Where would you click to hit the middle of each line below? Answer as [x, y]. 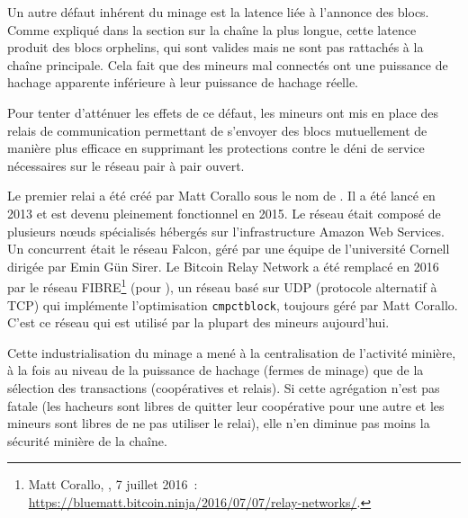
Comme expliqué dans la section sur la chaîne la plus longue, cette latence [212, 29]
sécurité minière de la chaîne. [87, 440]
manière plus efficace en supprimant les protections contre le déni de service [216, 148]
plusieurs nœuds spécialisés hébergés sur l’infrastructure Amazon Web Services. [226, 231]
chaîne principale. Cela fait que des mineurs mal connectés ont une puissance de [228, 64]
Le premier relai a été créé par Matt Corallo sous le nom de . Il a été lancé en [221, 196]
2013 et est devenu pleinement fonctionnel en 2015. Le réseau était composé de [224, 213]
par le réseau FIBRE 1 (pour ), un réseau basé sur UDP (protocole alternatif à [222, 286]
